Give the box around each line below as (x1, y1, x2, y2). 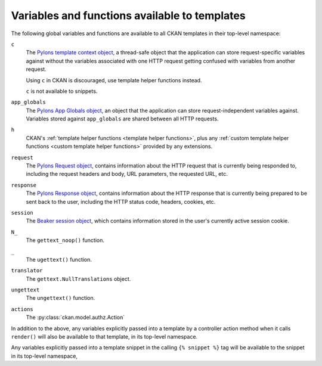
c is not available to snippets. (26, 87, 98, 95)
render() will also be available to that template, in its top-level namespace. (11, 333, 198, 340)
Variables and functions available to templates (11, 9, 246, 22)
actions (11, 306, 34, 312)
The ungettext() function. (26, 294, 95, 302)
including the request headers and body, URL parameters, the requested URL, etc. (26, 170, 228, 178)
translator (11, 267, 43, 274)
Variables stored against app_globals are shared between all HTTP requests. (26, 115, 219, 122)
